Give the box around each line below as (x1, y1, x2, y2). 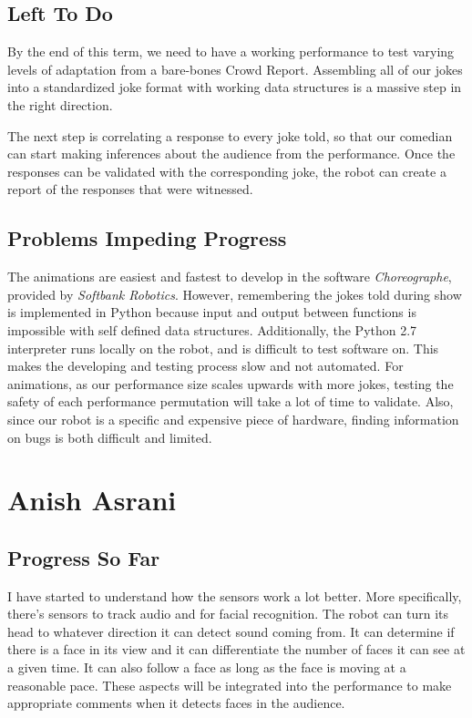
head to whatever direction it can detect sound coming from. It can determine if (7, 621, 455, 641)
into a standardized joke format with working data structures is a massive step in (7, 77, 462, 97)
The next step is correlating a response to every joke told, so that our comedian (7, 126, 453, 145)
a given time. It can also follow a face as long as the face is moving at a (7, 658, 406, 677)
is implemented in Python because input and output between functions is (7, 303, 416, 322)
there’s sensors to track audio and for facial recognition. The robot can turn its (7, 604, 449, 623)
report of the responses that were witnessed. (7, 179, 253, 199)
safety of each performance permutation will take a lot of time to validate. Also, (7, 392, 454, 411)
